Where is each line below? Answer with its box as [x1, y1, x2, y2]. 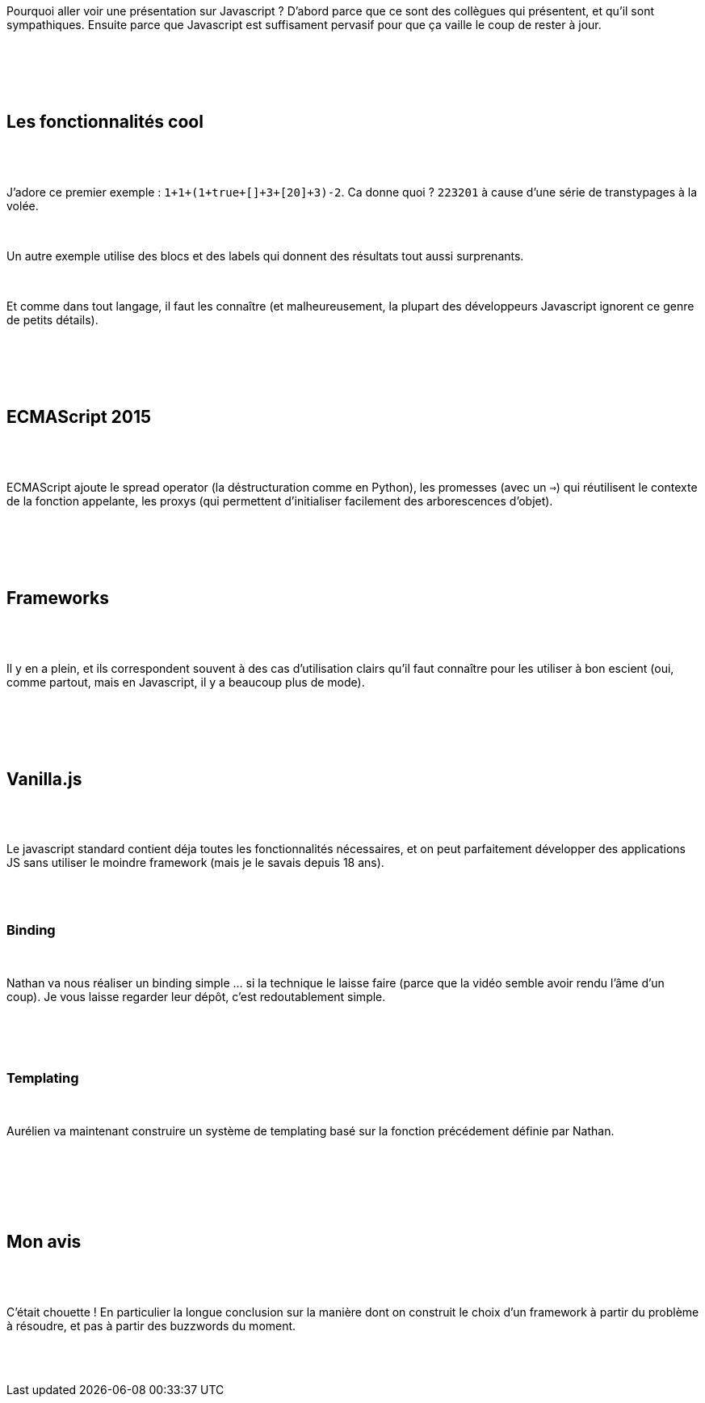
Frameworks [6, 588, 110, 609]
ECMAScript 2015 [6, 407, 152, 428]
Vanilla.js [6, 768, 82, 789]
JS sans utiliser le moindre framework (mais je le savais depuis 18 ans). [6, 856, 384, 870]
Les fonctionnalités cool [6, 112, 204, 133]
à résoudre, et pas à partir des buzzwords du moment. [6, 1318, 296, 1333]
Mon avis [6, 1232, 82, 1253]
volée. [6, 198, 39, 213]
